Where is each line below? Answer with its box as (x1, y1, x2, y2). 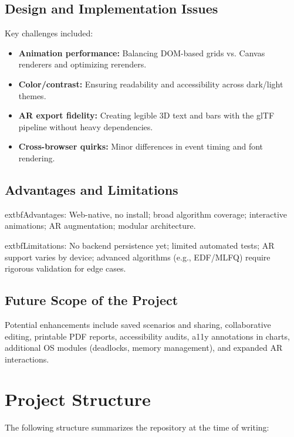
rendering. (18, 151, 55, 164)
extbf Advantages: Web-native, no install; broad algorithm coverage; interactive (5, 208, 288, 220)
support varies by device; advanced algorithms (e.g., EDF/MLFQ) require (5, 250, 271, 263)
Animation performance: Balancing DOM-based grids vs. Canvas (18, 46, 265, 59)
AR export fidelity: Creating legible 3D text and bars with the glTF (18, 109, 275, 121)
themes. (18, 89, 46, 101)
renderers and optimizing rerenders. (18, 58, 147, 70)
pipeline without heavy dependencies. (18, 120, 153, 133)
